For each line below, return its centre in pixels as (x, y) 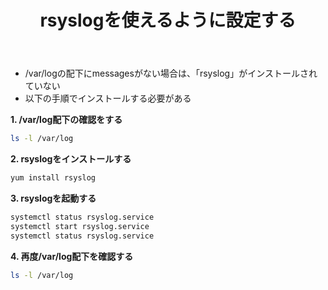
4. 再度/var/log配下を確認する (72, 256)
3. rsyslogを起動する (53, 198)
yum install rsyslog (53, 178)
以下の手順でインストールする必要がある (108, 98)
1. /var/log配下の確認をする (66, 120)
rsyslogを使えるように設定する (168, 20)
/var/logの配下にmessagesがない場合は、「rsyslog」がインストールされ (171, 73)
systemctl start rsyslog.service (80, 226)
